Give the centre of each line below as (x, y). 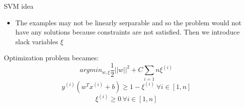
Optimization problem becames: (51, 58)
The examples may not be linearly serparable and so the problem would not (128, 22)
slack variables (37, 41)
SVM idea (19, 6)
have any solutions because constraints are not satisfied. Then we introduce (127, 32)
